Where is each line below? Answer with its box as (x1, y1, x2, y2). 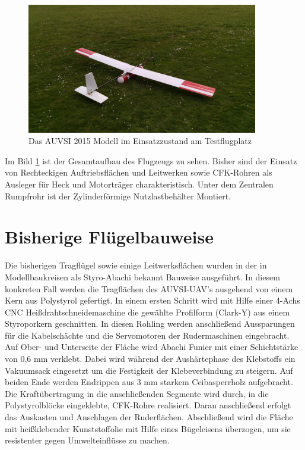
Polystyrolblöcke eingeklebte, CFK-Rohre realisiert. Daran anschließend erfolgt (5, 399, 291, 411)
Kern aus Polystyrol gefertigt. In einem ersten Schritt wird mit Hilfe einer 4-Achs (5, 294, 300, 307)
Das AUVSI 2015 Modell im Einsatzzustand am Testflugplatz (28, 135, 252, 147)
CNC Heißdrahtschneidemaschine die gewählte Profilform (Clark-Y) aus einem (5, 305, 290, 318)
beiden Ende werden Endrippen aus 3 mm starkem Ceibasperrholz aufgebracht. (5, 376, 293, 388)
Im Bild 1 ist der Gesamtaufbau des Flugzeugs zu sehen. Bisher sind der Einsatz (5, 154, 297, 167)
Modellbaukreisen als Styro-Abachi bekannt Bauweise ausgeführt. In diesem (5, 270, 280, 283)
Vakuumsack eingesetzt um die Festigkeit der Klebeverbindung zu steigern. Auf (5, 364, 293, 376)
